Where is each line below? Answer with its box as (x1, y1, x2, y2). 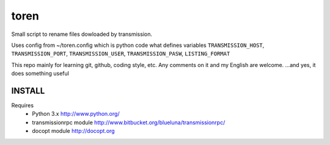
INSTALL (11, 85, 45, 96)
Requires (11, 102, 34, 109)
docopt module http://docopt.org (32, 127, 116, 135)
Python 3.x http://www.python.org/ (32, 110, 120, 118)
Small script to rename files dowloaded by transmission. (11, 30, 153, 38)
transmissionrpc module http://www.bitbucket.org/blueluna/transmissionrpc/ (32, 119, 226, 126)
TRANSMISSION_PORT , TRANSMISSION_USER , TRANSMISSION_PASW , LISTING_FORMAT (11, 50, 230, 57)
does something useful (11, 70, 70, 77)
